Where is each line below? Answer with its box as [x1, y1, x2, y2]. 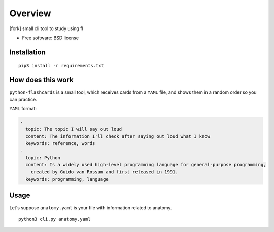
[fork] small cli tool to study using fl [9, 25, 83, 32]
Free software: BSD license [22, 35, 79, 41]
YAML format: [9, 106, 37, 112]
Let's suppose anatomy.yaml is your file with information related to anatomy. [9, 204, 172, 211]
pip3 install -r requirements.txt [18, 63, 104, 69]
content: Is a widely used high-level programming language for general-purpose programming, [25, 162, 266, 168]
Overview [9, 8, 51, 19]
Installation [9, 48, 46, 56]
